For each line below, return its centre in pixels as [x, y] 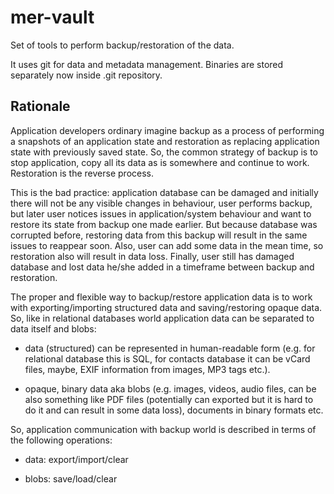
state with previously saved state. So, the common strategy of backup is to [164, 152]
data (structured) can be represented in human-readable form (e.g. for [170, 348]
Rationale [40, 106]
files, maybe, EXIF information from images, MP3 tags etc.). [147, 369]
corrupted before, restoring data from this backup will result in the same [159, 235]
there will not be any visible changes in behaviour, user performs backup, [161, 203]
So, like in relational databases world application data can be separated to [162, 318]
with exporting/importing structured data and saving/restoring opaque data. [166, 307]
